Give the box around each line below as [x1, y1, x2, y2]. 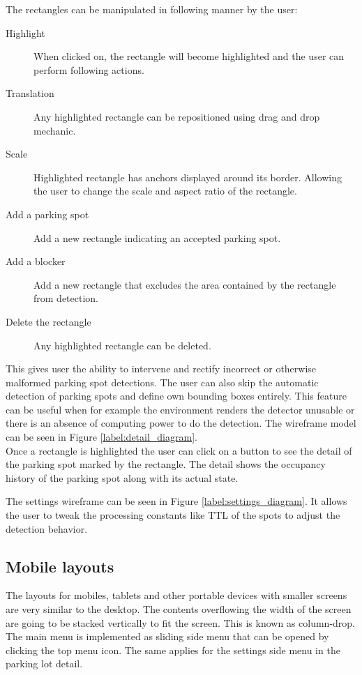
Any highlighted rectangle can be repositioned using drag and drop [33, 109, 320, 123]
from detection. [33, 291, 98, 305]
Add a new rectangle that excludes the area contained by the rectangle [33, 277, 336, 291]
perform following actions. [33, 62, 144, 77]
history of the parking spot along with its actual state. [6, 470, 239, 485]
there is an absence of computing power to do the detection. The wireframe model [6, 416, 356, 430]
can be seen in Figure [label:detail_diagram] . [6, 430, 197, 444]
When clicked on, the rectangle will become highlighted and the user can [33, 49, 345, 63]
